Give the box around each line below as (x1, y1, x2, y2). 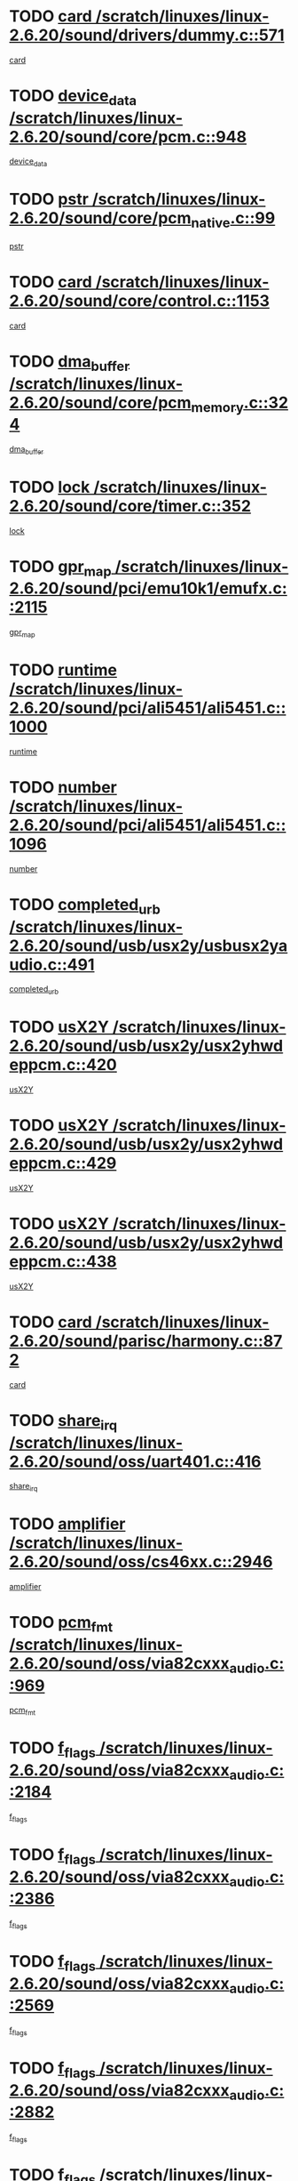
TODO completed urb (9, 894, 161, 918)
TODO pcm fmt (9, 1613, 114, 1636)
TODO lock (9, 477, 90, 497)
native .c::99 (191, 208, 276, 232)
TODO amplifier (9, 1514, 126, 1534)
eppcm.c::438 (9, 1251, 117, 1272)
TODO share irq (9, 1411, 118, 1434)
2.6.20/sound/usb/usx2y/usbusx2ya (9, 936, 288, 955)
